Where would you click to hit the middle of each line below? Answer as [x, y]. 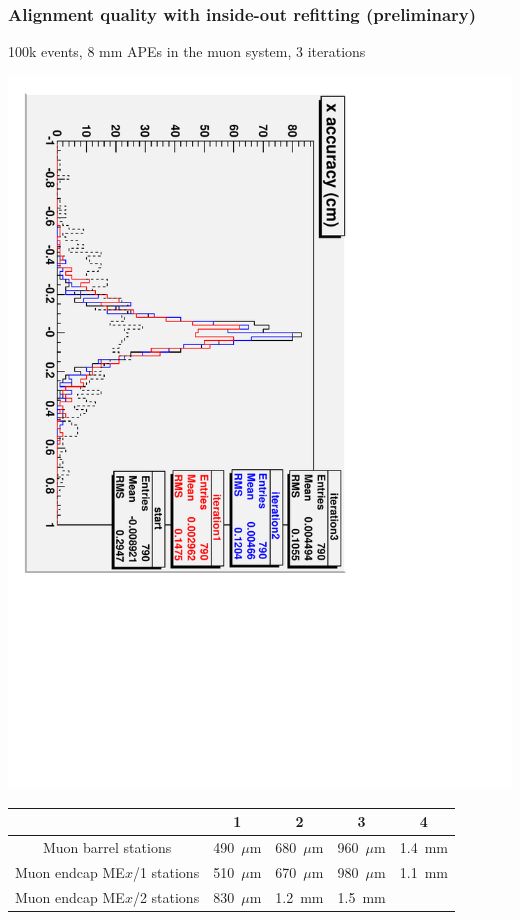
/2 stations [166, 896]
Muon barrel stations [107, 846]
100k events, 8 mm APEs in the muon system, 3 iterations [187, 51]
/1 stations [166, 871]
